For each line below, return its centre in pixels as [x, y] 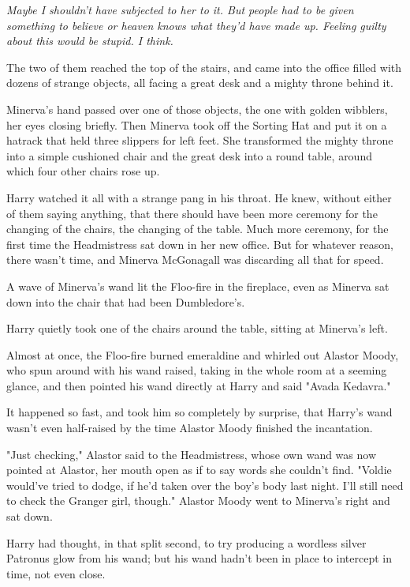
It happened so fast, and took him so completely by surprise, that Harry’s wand [199, 412]
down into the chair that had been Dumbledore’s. [126, 301]
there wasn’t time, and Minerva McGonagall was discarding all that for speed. [195, 260]
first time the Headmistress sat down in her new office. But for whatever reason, [200, 244]
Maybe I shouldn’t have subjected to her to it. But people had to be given [180, 9]
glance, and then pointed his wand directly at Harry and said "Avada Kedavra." [199, 385]
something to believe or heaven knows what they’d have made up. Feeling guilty [196, 25]
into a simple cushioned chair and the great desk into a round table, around [189, 155]
